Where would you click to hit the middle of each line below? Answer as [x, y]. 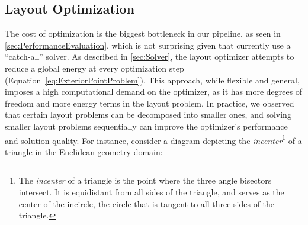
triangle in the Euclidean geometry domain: [84, 151]
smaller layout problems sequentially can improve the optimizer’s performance [146, 126]
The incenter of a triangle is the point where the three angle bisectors [145, 180]
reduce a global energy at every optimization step [94, 68]
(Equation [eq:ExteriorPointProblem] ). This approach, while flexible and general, [152, 80]
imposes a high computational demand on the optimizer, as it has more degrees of [154, 91]
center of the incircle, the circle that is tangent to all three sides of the [147, 203]
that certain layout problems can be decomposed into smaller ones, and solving [148, 115]
